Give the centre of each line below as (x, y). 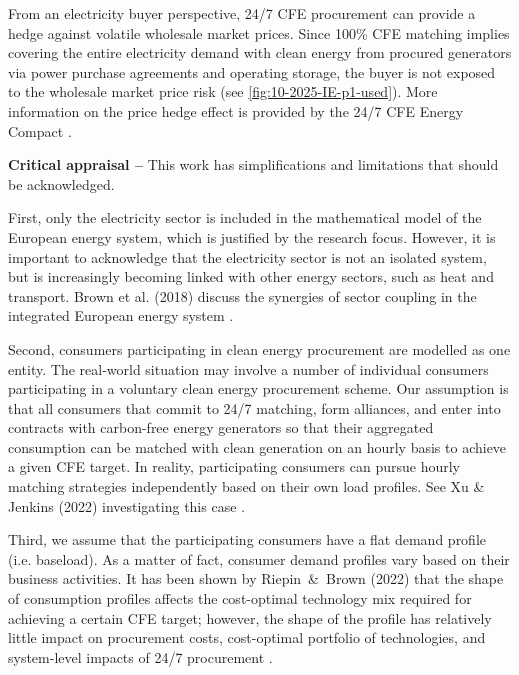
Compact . (40, 130)
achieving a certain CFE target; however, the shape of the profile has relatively (250, 617)
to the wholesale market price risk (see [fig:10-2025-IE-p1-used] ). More (223, 91)
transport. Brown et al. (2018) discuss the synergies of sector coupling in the (242, 295)
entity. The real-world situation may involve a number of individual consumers (248, 368)
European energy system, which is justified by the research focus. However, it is (252, 236)
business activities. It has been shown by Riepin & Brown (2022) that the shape (256, 578)
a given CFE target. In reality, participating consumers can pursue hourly (234, 466)
